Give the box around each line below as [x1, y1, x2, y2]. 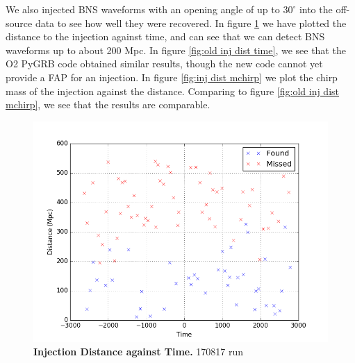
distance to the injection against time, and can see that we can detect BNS [6, 29, 325, 44]
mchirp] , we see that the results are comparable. [6, 97, 210, 112]
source [6, 15, 33, 30]
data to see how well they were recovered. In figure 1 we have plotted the [35, 15, 347, 30]
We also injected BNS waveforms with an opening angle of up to [6, 2, 280, 16]
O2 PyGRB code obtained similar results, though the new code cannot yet [6, 56, 323, 71]
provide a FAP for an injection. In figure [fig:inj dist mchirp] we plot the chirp [6, 69, 338, 84]
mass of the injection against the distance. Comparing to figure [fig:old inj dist [6, 83, 339, 98]
